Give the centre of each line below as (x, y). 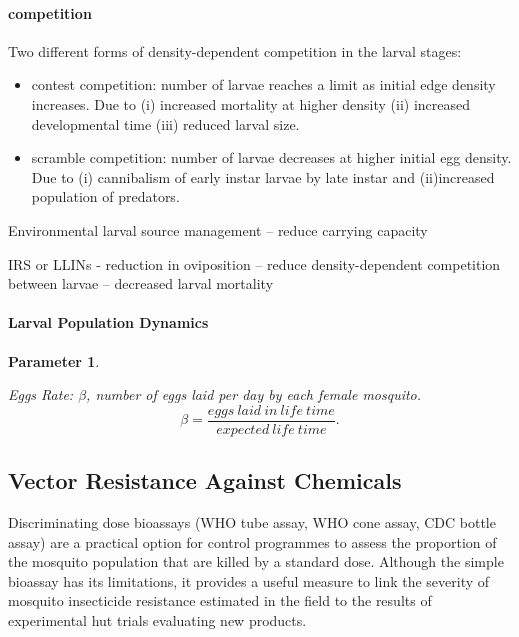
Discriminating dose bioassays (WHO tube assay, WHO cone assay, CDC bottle (252, 521)
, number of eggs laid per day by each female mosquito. (254, 394)
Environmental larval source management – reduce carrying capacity (218, 229)
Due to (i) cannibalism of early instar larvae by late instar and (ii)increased (263, 176)
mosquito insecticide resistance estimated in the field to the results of (220, 600)
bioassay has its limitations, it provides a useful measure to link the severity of (249, 580)
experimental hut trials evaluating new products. (157, 619)
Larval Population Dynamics (108, 322)
